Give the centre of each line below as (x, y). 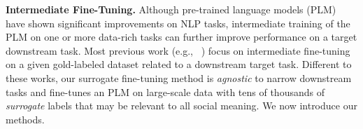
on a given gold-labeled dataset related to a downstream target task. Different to (179, 64)
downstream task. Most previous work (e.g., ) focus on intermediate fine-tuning (178, 50)
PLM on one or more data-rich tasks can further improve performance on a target (181, 37)
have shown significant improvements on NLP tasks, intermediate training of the (178, 23)
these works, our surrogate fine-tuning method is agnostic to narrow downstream (179, 77)
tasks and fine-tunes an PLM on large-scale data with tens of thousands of (165, 91)
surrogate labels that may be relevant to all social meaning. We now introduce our (181, 106)
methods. (25, 119)
